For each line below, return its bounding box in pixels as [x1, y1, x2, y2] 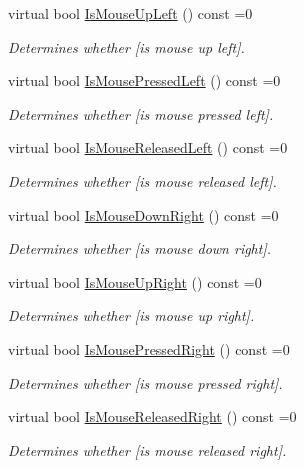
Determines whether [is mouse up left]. [8, 36, 245, 57]
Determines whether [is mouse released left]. [8, 170, 277, 191]
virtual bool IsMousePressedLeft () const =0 [8, 70, 281, 91]
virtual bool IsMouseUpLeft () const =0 [8, 3, 253, 23]
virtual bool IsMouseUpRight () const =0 [8, 271, 262, 292]
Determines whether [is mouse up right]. [8, 305, 255, 326]
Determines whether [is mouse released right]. [8, 439, 287, 460]
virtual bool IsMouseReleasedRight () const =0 [8, 406, 297, 427]
